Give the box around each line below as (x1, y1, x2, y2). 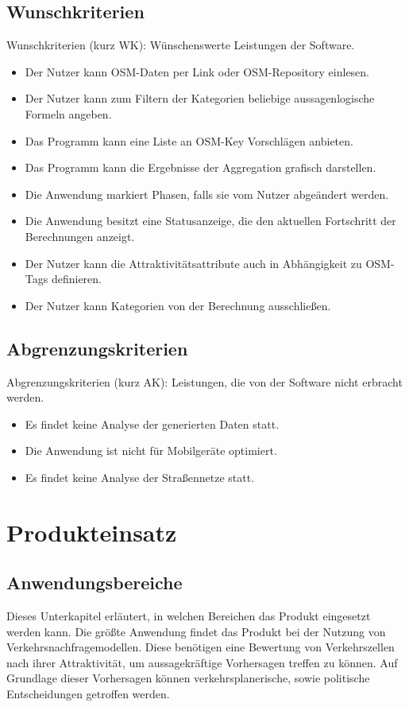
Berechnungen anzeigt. (25, 227, 135, 244)
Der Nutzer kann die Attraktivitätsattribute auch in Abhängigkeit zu (25, 254, 362, 271)
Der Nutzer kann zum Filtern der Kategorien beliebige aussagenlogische (25, 90, 375, 107)
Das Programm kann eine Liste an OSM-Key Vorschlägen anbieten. (25, 132, 353, 149)
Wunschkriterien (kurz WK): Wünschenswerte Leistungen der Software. (6, 37, 355, 53)
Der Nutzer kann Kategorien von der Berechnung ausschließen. (25, 297, 331, 313)
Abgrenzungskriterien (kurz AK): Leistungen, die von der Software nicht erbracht (6, 373, 403, 390)
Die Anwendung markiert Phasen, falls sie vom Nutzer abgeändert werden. (25, 185, 389, 202)
